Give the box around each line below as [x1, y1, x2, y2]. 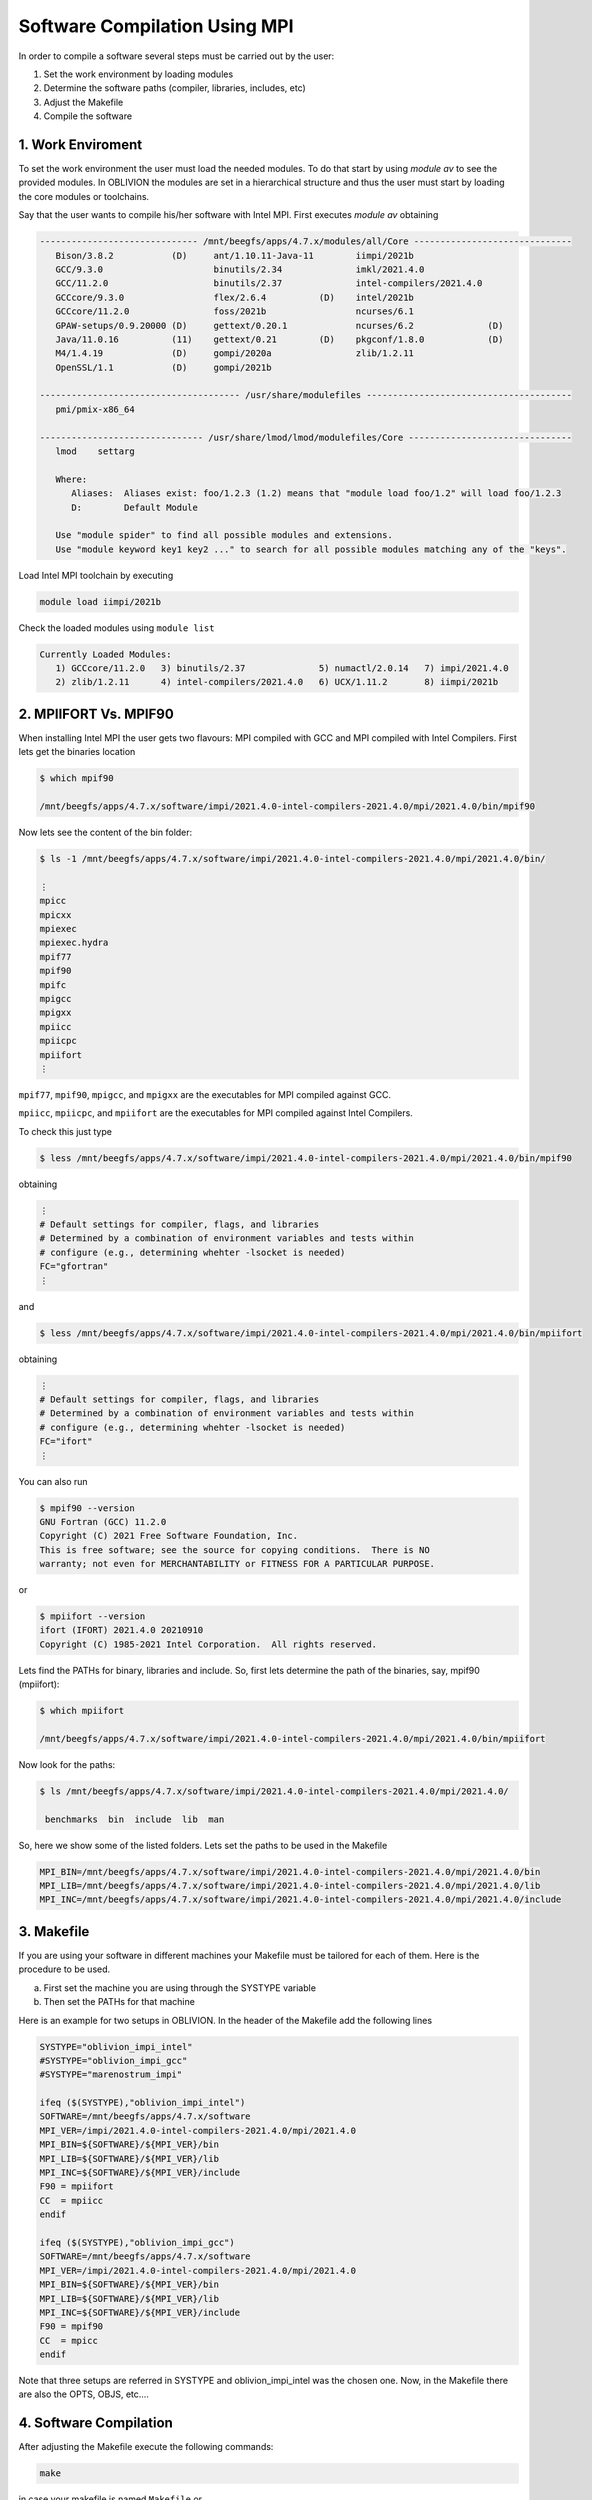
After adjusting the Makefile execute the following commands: [18, 2441, 274, 2453]
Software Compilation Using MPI [18, 15, 294, 37]
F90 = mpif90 [39, 2321, 104, 2332]
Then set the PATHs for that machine [43, 1996, 195, 2008]
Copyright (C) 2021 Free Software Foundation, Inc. [39, 1530, 299, 1542]
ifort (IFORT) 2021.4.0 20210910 [39, 1625, 204, 1636]
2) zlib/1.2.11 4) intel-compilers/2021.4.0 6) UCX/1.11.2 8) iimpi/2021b [55, 676, 499, 688]
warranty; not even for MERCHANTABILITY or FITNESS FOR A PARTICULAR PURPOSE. [39, 1558, 435, 1570]
